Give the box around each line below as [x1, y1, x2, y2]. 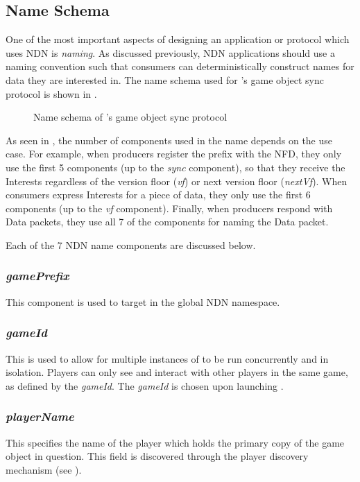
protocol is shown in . [6, 86, 97, 101]
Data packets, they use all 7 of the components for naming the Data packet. [6, 214, 329, 229]
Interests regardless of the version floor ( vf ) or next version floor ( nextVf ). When [6, 173, 348, 188]
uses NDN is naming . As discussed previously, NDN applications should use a [6, 45, 335, 60]
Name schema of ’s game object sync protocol [33, 110, 228, 124]
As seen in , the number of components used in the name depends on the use [6, 132, 333, 147]
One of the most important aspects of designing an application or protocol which [6, 32, 350, 46]
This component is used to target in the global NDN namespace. [6, 294, 280, 309]
